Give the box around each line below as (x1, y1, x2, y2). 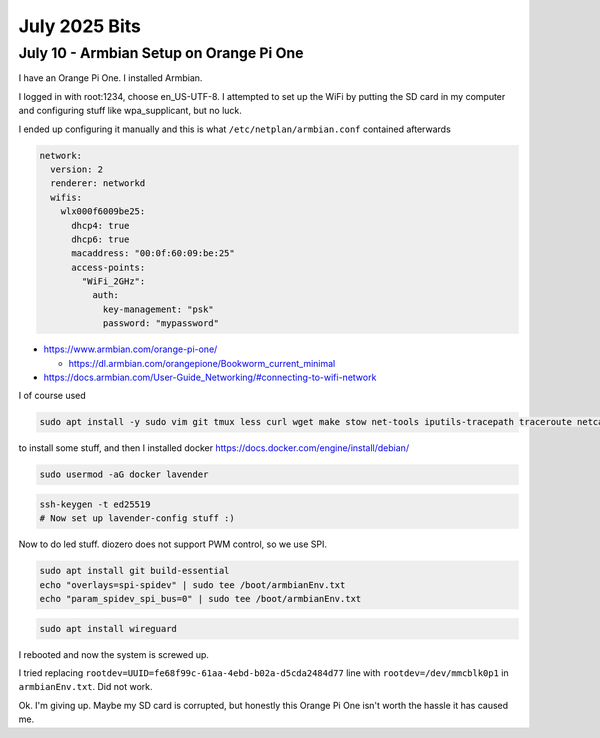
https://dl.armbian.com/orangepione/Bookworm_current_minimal (68, 357, 336, 369)
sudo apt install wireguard (39, 623, 177, 634)
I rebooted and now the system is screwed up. (18, 648, 210, 660)
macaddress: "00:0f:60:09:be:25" (71, 248, 235, 259)
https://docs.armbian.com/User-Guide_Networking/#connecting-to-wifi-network (43, 371, 377, 383)
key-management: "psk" (102, 303, 214, 315)
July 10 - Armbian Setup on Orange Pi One (18, 44, 304, 62)
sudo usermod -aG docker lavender (39, 469, 209, 480)
